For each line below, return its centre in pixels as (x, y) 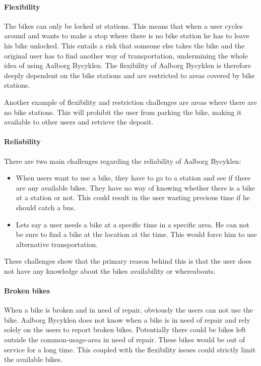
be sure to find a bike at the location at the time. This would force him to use (136, 234)
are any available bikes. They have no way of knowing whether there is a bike (135, 187)
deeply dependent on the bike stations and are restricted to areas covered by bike (129, 75)
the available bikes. (33, 359)
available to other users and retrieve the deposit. (79, 122)
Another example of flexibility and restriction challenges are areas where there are (130, 102)
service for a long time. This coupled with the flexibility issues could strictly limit (130, 349)
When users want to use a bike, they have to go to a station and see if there (133, 178)
